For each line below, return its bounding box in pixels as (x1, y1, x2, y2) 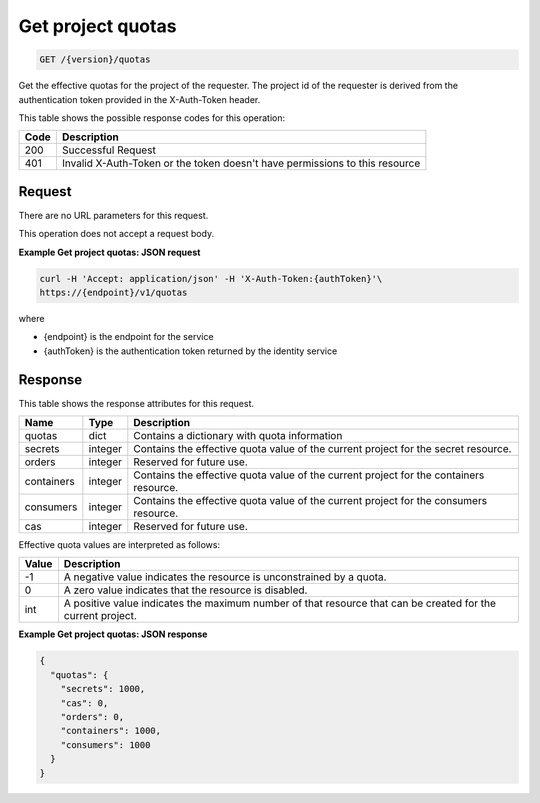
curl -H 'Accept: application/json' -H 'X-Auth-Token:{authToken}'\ (39, 273, 383, 284)
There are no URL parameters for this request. (18, 209, 209, 221)
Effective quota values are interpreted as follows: (18, 539, 220, 551)
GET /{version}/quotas (39, 54, 151, 65)
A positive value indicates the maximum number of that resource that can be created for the (63, 596, 497, 610)
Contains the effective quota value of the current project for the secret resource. (133, 442, 512, 456)
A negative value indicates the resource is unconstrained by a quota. (63, 570, 387, 584)
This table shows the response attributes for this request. (18, 397, 255, 409)
